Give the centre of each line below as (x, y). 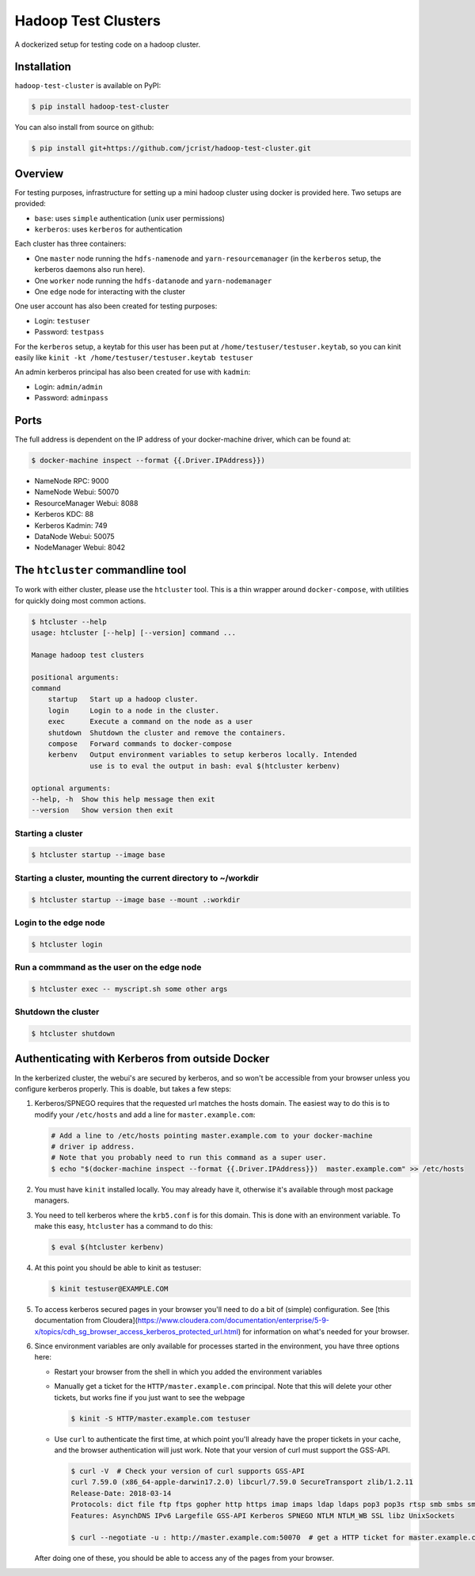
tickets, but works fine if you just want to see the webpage (150, 1397)
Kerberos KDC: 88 (64, 514)
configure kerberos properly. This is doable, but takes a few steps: (123, 1088)
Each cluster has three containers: (70, 244)
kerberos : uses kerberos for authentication (108, 229)
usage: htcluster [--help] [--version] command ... (134, 633)
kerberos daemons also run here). (90, 270)
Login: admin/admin (68, 386)
